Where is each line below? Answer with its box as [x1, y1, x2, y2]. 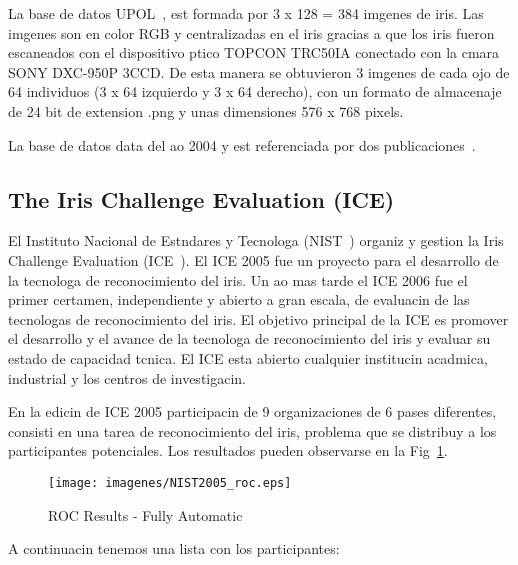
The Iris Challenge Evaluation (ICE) [8, 183, 395, 214]
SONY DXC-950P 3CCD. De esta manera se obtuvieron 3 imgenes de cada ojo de [8, 61, 510, 82]
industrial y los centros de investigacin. [8, 367, 246, 388]
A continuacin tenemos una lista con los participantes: [8, 538, 340, 559]
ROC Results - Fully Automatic [48, 504, 243, 525]
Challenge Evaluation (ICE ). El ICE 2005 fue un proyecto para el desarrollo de [8, 249, 499, 270]
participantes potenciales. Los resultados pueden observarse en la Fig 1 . [8, 440, 448, 461]
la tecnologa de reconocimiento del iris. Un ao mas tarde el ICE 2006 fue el [8, 269, 468, 290]
